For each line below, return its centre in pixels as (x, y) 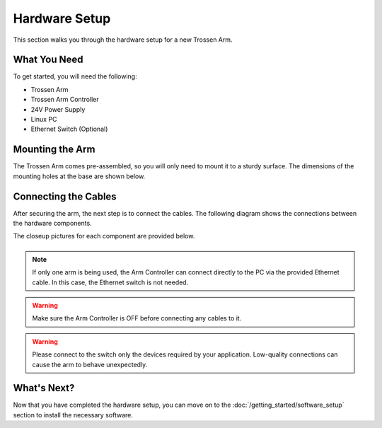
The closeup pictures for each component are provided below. (104, 236)
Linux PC (44, 120)
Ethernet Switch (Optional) (69, 129)
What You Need (48, 60)
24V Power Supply (58, 109)
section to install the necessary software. (73, 415)
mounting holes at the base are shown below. (79, 176)
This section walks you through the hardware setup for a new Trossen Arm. (123, 40)
